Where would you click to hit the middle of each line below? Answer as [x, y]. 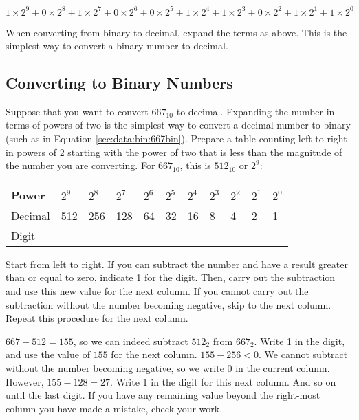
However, [25, 381]
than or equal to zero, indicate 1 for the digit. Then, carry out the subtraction [171, 277]
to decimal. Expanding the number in [255, 111]
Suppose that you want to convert [77, 111]
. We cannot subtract [303, 354]
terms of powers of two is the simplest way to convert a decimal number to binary [178, 125]
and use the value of [48, 354]
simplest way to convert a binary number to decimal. [117, 46]
